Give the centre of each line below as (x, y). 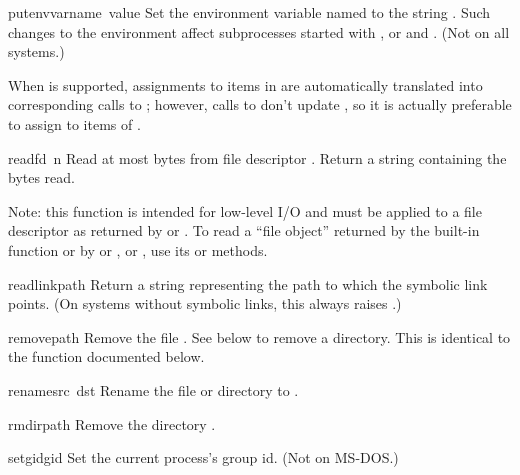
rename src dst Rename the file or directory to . (153, 389)
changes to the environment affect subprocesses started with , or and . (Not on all (259, 31)
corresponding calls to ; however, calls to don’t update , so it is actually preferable (260, 104)
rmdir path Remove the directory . (112, 423)
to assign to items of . (74, 123)
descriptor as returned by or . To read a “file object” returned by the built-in (244, 230)
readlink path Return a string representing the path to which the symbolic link (248, 283)
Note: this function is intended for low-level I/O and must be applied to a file (245, 210)
